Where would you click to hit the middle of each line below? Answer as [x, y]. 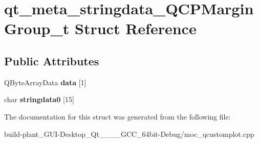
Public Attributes [52, 61]
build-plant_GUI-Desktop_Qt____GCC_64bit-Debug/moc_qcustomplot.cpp [129, 134]
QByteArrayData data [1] [45, 82]
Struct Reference [136, 28]
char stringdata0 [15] [39, 99]
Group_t [37, 28]
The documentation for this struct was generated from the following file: [117, 116]
